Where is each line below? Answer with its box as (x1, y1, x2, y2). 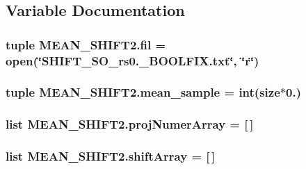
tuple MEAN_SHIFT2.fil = (6, 35, 166, 53)
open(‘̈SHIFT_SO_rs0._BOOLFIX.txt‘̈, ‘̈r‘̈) (6, 51, 259, 69)
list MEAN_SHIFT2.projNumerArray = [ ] (6, 115, 254, 133)
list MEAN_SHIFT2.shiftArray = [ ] (6, 147, 216, 165)
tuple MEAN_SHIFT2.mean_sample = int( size (6, 83, 280, 101)
